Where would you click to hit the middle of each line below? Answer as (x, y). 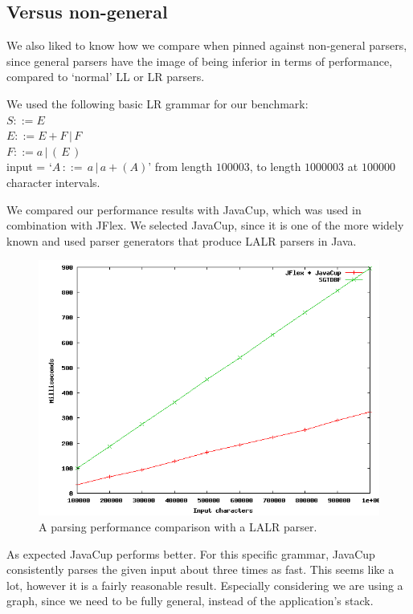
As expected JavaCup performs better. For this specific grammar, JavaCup (191, 553)
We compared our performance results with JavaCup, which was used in (184, 209)
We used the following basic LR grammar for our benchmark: (157, 103)
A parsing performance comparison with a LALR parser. (178, 526)
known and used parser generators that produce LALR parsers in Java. (182, 240)
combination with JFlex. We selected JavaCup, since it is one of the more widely (205, 225)
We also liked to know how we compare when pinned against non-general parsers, (207, 45)
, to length (275, 167)
